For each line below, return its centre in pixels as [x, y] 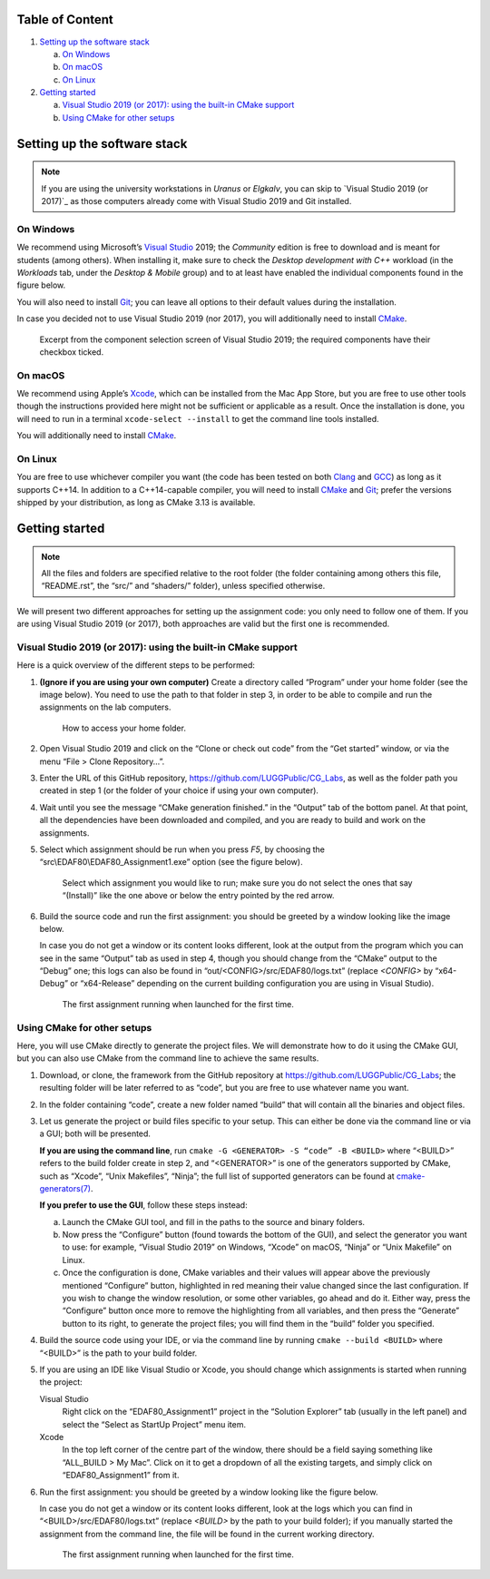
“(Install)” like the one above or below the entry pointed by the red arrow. [198, 896]
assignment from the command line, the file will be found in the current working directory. [207, 1534]
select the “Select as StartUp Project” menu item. [154, 1424]
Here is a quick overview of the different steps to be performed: [136, 665]
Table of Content [65, 20]
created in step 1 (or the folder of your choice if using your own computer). [179, 790]
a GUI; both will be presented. [95, 1133]
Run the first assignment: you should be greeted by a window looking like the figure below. [209, 1492]
